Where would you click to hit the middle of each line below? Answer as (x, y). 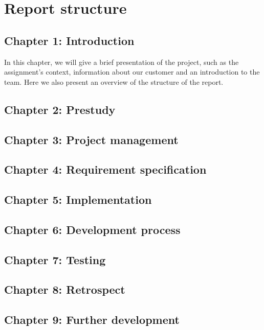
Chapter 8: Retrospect (65, 289)
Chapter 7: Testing (55, 259)
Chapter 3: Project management (91, 139)
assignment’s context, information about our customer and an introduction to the (132, 72)
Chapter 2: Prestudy (60, 109)
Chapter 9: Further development (92, 320)
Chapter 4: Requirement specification (105, 169)
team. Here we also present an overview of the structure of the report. (114, 81)
